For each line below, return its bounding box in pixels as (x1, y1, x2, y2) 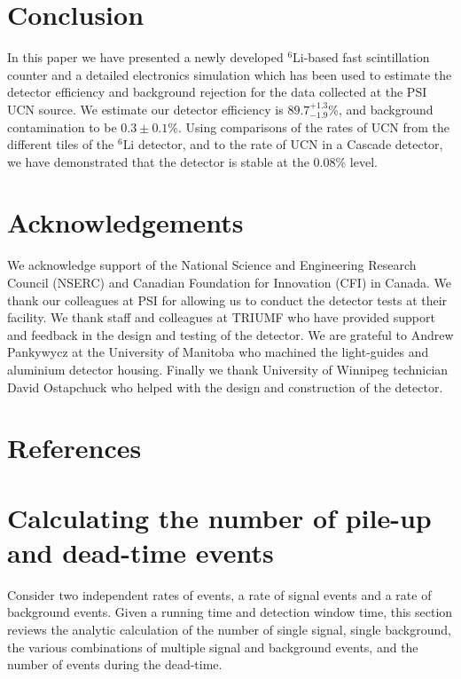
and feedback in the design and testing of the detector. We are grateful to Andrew (7, 325, 454, 343)
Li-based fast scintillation (293, 48, 430, 67)
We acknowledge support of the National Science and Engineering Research (7, 256, 417, 274)
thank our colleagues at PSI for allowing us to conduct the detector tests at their (7, 290, 448, 309)
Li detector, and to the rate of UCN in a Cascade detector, (122, 135, 443, 154)
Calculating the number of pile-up (7, 499, 432, 535)
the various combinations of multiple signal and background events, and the (7, 637, 418, 656)
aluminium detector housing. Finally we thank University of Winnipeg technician (7, 359, 449, 378)
